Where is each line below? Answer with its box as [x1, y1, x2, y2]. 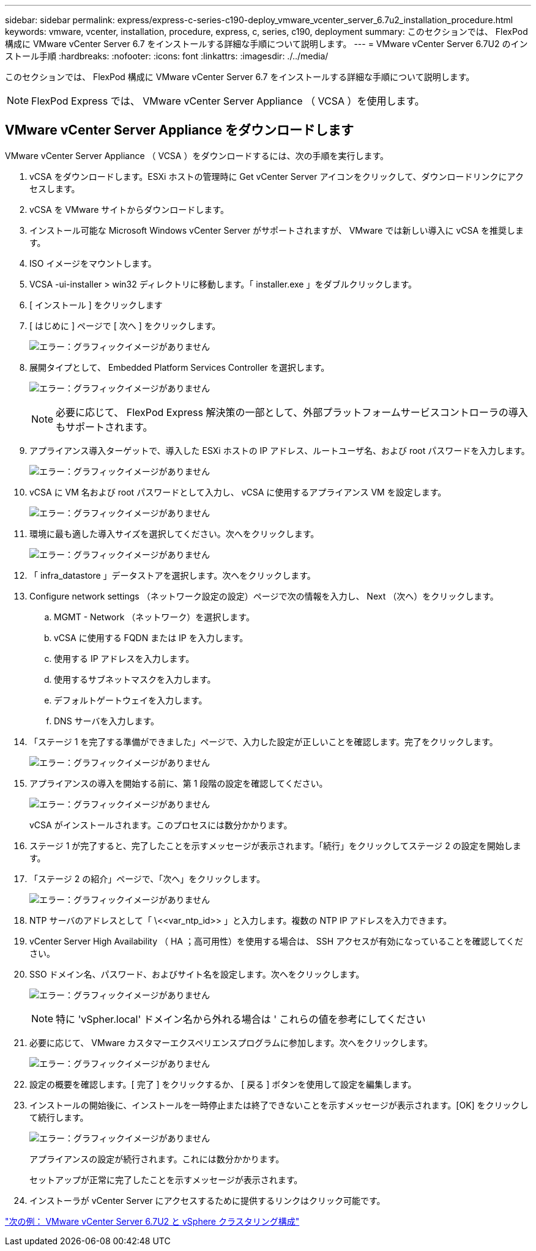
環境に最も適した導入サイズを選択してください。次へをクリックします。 [29, 528, 319, 539]
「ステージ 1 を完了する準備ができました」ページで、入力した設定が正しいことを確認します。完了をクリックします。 [29, 736, 498, 747]
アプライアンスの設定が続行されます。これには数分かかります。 [29, 1153, 285, 1164]
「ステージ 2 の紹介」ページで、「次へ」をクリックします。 [29, 873, 265, 884]
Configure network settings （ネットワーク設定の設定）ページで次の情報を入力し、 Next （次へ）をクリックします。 [29, 590, 499, 601]
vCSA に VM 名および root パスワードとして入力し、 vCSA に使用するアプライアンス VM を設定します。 [29, 486, 447, 497]
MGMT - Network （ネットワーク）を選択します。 [54, 611, 255, 622]
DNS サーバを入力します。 [54, 715, 160, 726]
